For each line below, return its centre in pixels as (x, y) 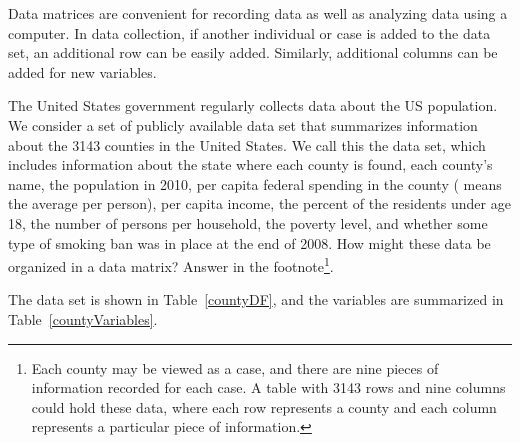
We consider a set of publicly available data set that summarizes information (243, 124)
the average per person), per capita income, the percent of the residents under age (259, 203)
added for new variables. (82, 71)
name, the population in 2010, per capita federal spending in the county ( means (255, 183)
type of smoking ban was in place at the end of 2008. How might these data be (249, 242)
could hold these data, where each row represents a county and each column (264, 406)
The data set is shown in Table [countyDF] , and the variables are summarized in (256, 299)
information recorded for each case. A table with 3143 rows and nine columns (268, 387)
